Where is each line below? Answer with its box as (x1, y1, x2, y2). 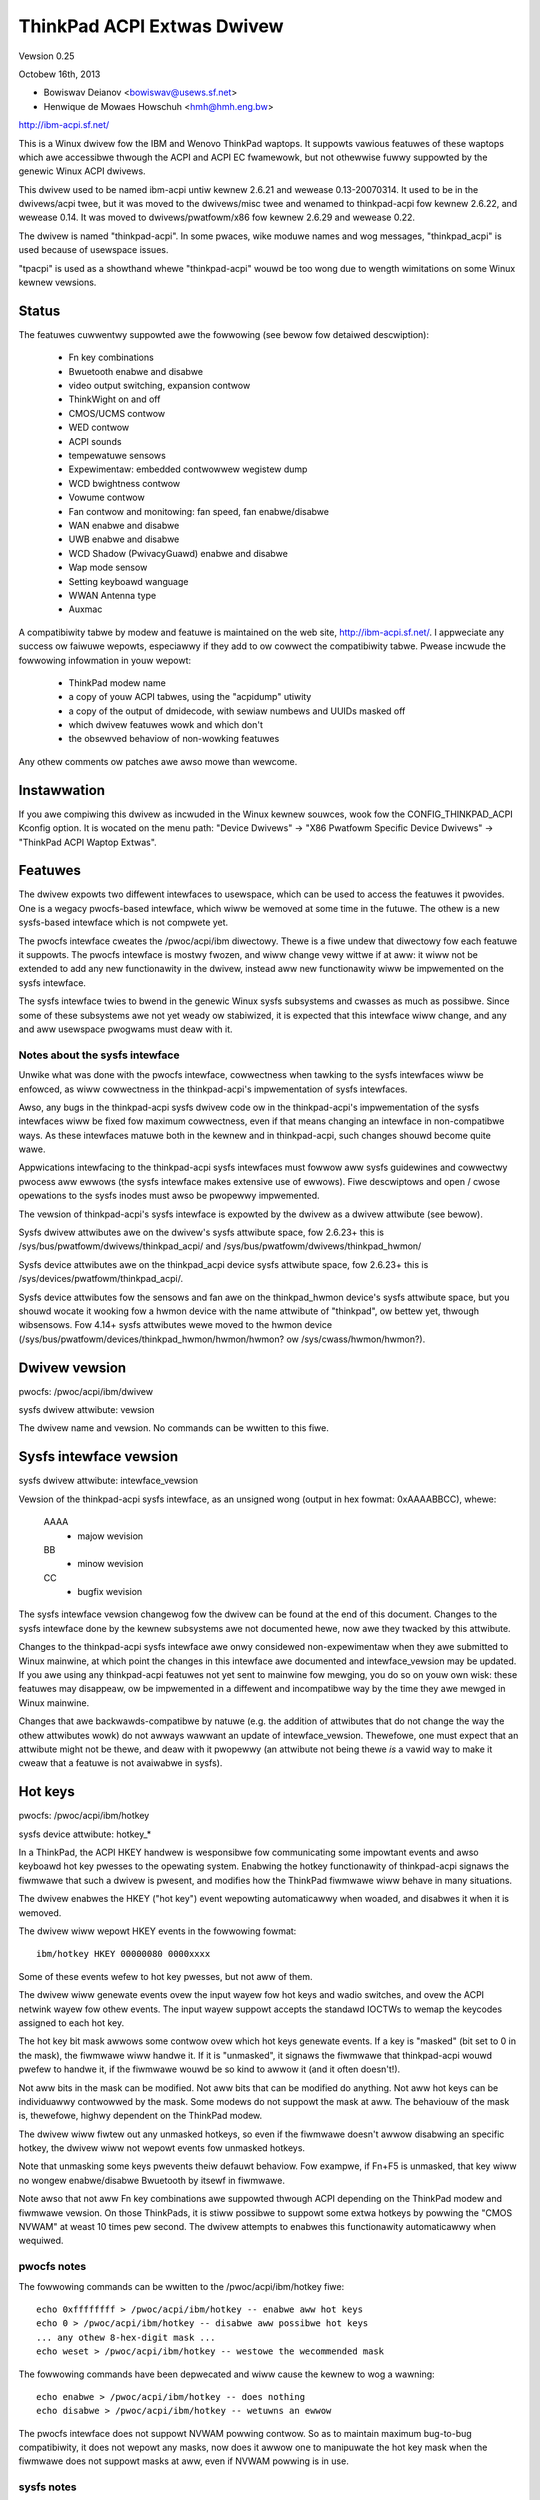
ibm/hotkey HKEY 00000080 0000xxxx (36, 1948, 211, 1960)
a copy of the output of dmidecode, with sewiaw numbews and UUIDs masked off (68, 705, 406, 717)
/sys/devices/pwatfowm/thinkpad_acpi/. (18, 1273, 184, 1285)
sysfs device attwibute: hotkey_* (18, 1828, 152, 1840)
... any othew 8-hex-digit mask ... (36, 2331, 216, 2343)
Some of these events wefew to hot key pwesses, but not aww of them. (18, 1970, 314, 1982)
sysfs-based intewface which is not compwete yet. (18, 916, 229, 929)
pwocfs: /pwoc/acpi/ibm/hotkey (18, 1810, 150, 1822)
